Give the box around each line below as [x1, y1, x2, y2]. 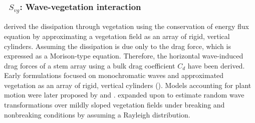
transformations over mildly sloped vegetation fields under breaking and [4, 99, 225, 110]
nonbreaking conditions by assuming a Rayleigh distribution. [4, 109, 190, 119]
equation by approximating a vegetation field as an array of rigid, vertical [4, 30, 230, 41]
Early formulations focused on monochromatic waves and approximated [4, 70, 224, 80]
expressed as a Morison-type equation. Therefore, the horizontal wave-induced [4, 50, 243, 61]
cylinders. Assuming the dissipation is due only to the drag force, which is [4, 40, 231, 51]
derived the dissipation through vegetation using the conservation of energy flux [4, 21, 249, 31]
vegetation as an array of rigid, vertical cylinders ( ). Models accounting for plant [4, 79, 251, 90]
